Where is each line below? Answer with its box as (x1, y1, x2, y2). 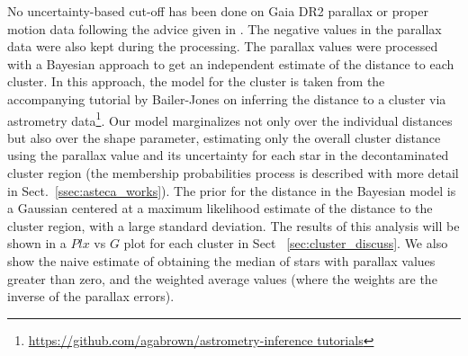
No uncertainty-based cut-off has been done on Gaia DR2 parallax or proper (7, 2, 428, 20)
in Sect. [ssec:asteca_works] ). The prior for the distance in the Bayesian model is (7, 181, 456, 200)
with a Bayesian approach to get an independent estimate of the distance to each (7, 54, 454, 73)
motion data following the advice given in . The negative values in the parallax (7, 19, 442, 38)
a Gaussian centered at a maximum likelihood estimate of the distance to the (7, 199, 433, 218)
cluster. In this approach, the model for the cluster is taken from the (7, 72, 385, 91)
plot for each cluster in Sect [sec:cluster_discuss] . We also (123, 234, 448, 253)
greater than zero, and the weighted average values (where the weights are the (7, 269, 437, 288)
